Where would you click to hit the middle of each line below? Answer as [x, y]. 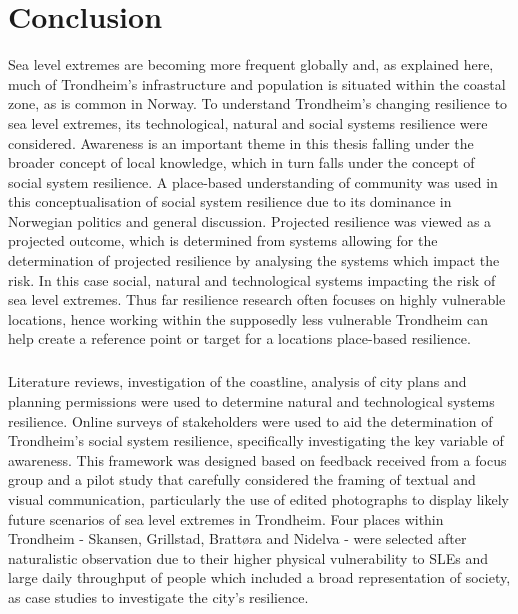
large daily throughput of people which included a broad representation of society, [259, 577]
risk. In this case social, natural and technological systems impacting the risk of [252, 279]
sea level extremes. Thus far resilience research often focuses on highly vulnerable [257, 299]
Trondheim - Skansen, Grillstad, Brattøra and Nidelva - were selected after [237, 538]
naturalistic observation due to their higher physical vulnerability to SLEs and [248, 557]
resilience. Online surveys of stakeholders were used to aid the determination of [250, 420]
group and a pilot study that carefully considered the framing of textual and [242, 479]
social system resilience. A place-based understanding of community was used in [253, 181]
